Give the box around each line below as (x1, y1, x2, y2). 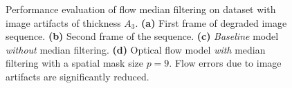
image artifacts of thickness (6, 15, 121, 30)
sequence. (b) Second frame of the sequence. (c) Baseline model (6, 29, 279, 43)
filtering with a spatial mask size (6, 56, 143, 70)
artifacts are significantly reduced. (6, 69, 149, 83)
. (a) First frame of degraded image (135, 15, 287, 30)
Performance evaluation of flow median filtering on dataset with (6, 2, 276, 16)
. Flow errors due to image (169, 56, 282, 70)
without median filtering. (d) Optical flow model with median (6, 42, 266, 56)
